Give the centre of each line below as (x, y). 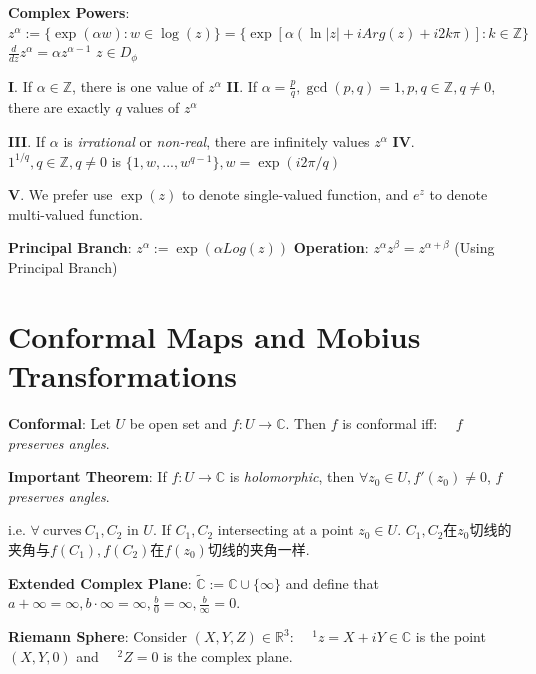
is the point (450, 636)
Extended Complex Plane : (100, 582)
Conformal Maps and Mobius (214, 335)
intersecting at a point (285, 529)
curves (62, 531)
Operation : (331, 247)
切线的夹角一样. (258, 548)
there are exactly (59, 107)
